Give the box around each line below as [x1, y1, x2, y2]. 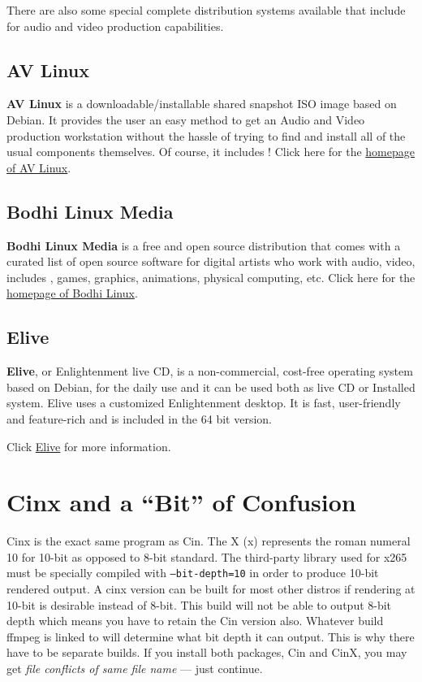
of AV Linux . [6, 159, 71, 176]
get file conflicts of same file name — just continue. [6, 660, 263, 677]
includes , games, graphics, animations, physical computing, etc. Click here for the [6, 268, 416, 285]
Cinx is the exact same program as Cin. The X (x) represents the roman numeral [6, 532, 411, 550]
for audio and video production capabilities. [6, 17, 224, 34]
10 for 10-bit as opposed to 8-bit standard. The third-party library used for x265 [6, 548, 407, 565]
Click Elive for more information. [6, 437, 171, 454]
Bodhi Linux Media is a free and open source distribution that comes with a [6, 237, 401, 254]
